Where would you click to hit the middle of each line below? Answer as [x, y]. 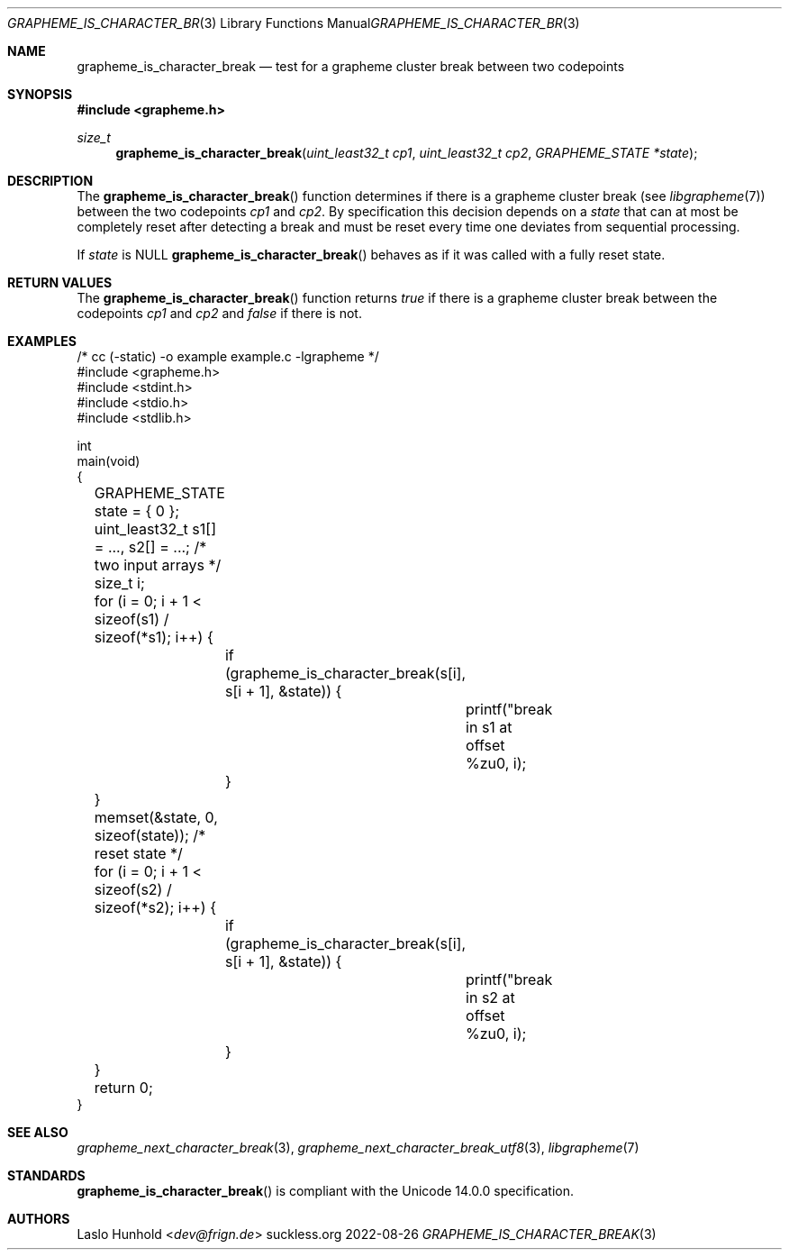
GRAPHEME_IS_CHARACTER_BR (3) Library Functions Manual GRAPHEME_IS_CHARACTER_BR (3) [294, 23]
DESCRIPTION [50, 181]
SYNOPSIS [40, 94]
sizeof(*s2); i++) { [155, 907]
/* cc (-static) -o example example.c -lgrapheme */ [228, 356]
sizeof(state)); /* [150, 835]
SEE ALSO [38, 1132]
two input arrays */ [158, 565]
